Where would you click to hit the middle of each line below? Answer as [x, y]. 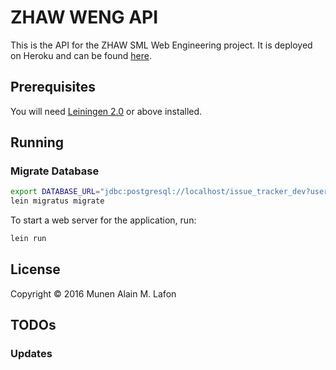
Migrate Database [55, 171]
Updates [31, 354]
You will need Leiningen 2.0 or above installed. [106, 111]
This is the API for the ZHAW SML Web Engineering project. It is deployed [161, 45]
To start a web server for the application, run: [103, 220]
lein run [28, 239]
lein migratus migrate [57, 201]
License [35, 269]
